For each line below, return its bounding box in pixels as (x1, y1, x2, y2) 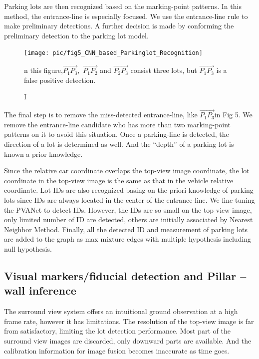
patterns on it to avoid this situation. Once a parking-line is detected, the (4, 129, 229, 139)
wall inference (4, 283, 76, 298)
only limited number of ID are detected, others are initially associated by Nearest (4, 214, 253, 225)
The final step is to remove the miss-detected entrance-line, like (4, 109, 198, 120)
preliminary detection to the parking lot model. (4, 30, 149, 40)
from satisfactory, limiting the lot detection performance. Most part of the (4, 326, 231, 336)
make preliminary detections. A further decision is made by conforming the (4, 20, 234, 31)
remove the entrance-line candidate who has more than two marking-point (4, 119, 231, 129)
